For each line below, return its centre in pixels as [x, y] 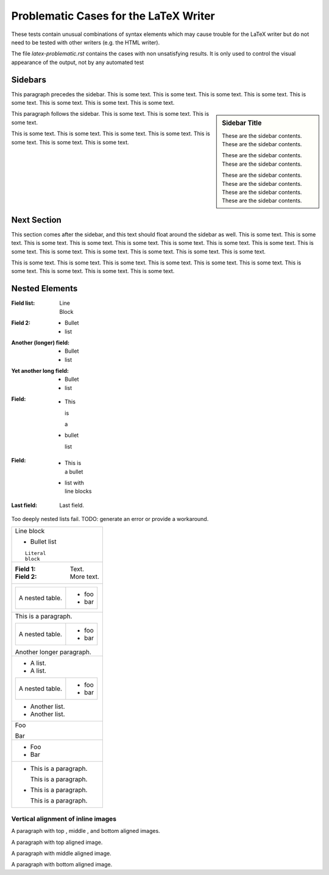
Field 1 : [25, 569]
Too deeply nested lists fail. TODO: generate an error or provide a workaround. [110, 519]
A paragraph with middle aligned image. [62, 854]
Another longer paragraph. [53, 652]
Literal [35, 553]
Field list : [23, 303]
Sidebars [29, 80]
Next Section [37, 220]
